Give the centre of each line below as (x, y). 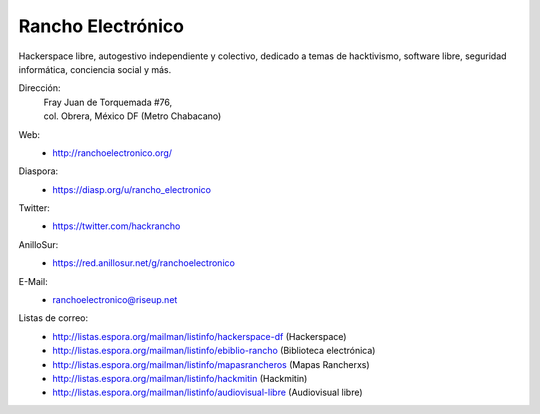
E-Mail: (33, 281)
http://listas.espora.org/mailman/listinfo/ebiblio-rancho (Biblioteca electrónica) (214, 351)
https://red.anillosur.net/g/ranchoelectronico (143, 263)
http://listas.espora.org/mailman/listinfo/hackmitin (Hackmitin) (180, 378)
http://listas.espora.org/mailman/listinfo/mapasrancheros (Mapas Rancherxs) (211, 364)
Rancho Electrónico (101, 26)
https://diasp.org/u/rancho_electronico (132, 189)
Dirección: (39, 88)
